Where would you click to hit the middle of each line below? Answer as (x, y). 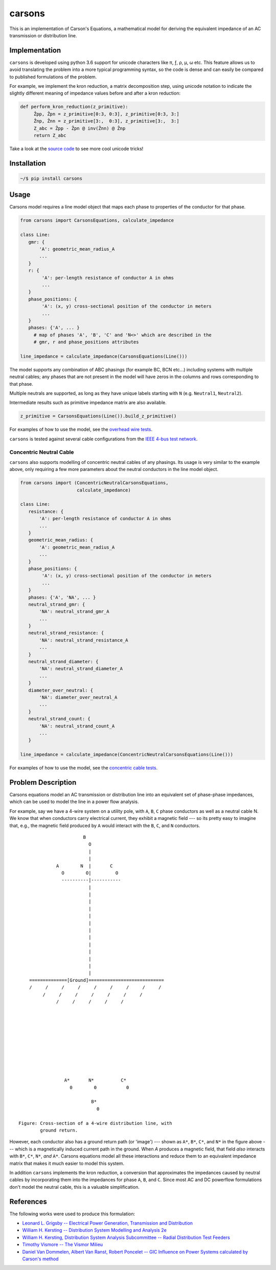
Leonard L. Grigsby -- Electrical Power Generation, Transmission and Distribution (108, 1223)
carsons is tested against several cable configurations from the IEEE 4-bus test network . (103, 439)
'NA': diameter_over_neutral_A (78, 697)
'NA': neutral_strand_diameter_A (81, 669)
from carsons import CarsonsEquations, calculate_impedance (97, 220)
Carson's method (40, 1259)
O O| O (90, 873)
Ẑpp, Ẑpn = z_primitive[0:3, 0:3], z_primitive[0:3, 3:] (106, 114)
